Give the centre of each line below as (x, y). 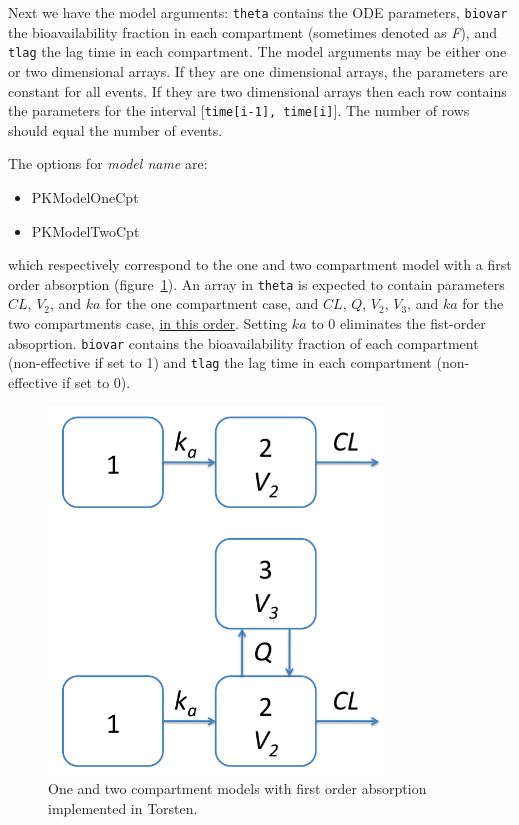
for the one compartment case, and (212, 303)
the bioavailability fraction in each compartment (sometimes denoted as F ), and (252, 31)
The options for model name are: (108, 163)
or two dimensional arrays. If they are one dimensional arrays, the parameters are (258, 70)
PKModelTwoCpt (85, 230)
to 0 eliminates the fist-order (398, 322)
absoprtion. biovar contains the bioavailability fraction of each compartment (243, 342)
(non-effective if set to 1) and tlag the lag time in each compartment (220, 362)
